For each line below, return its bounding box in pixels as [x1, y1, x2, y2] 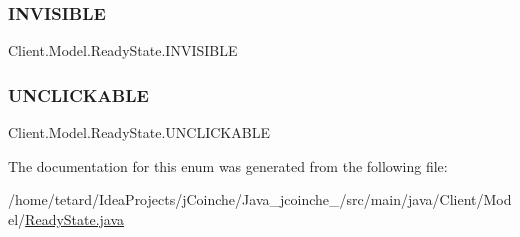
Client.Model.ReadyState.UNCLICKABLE [8, 122, 270, 143]
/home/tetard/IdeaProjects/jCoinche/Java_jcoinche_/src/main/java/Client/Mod [8, 189, 512, 210]
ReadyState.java [25, 208, 125, 229]
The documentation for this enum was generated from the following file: [8, 155, 448, 176]
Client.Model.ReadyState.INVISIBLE [8, 40, 238, 61]
